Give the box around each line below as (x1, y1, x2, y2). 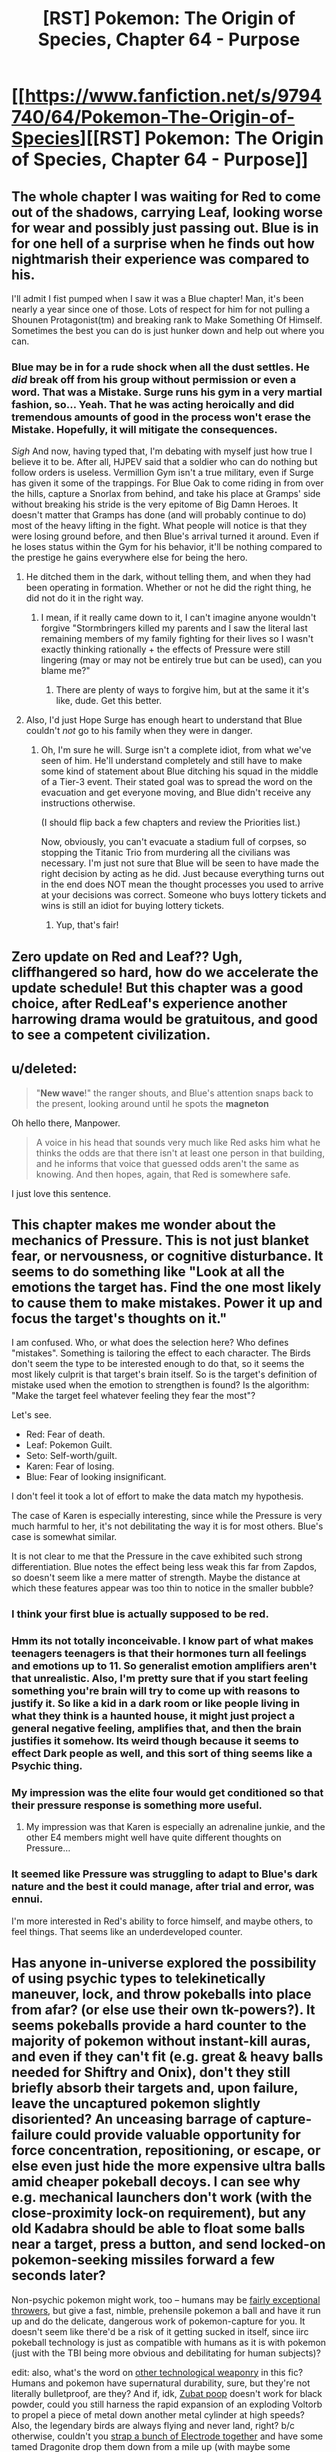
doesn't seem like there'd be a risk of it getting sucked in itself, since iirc (11, 2325, 309, 2337)
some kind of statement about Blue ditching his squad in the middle (40, 765, 319, 777)
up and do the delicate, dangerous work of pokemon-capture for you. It (11, 2315, 306, 2327)
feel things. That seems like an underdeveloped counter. (11, 1925, 243, 1937)
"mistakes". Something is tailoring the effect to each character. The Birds (11, 1347, 311, 1359)
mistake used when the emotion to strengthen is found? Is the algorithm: (11, 1379, 310, 1391)
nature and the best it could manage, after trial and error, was (11, 1880, 315, 1894)
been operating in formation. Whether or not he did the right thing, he (25, 582, 312, 594)
